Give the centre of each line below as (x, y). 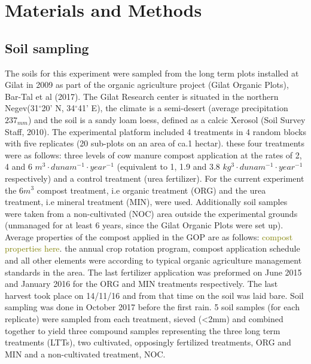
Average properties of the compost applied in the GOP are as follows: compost (149, 236)
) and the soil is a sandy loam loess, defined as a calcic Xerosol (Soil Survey (167, 119)
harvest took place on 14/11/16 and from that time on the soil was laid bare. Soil (154, 295)
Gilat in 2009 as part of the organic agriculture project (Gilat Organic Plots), (147, 85)
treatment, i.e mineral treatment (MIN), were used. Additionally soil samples (146, 202)
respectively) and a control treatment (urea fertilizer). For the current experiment (155, 178)
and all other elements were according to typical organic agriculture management (153, 260)
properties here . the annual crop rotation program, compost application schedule (153, 248)
